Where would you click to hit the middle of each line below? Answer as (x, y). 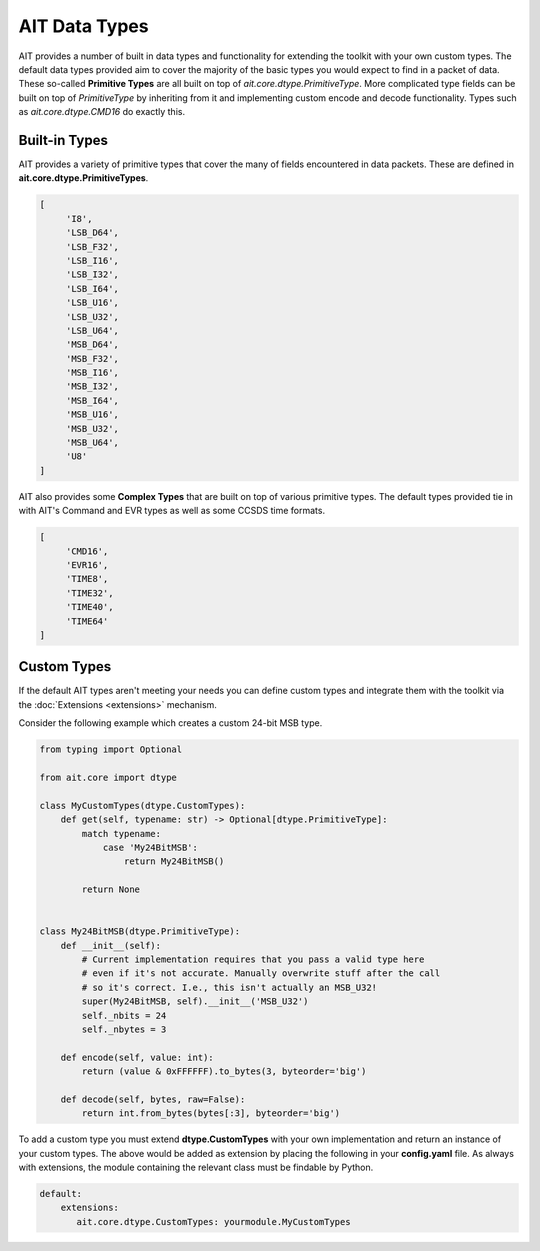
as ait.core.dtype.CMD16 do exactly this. (101, 112)
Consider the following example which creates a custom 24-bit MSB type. (170, 723)
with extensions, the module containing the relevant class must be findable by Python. (196, 1167)
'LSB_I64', (92, 288)
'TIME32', (89, 593)
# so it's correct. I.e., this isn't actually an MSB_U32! (229, 987)
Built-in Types (63, 140)
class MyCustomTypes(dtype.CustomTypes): (142, 805)
